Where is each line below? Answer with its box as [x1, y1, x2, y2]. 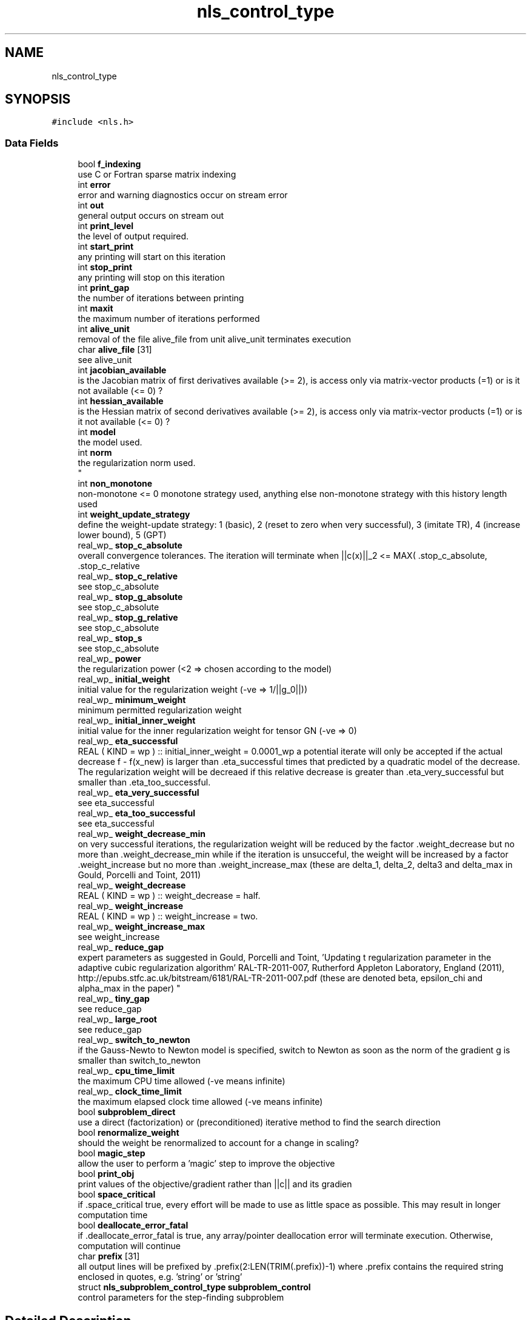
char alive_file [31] [78, 344, 152, 355]
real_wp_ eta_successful [78, 736, 178, 747]
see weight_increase [78, 932, 160, 942]
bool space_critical [78, 1189, 156, 1200]
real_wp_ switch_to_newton [78, 1035, 190, 1045]
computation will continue [78, 1241, 181, 1252]
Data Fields [5, 136, 59, 149]
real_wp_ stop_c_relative [78, 571, 178, 582]
